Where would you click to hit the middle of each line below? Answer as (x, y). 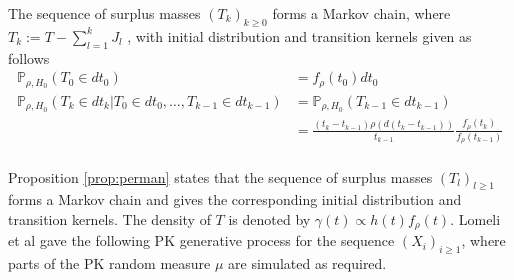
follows (29, 57)
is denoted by (269, 218)
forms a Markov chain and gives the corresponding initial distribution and (235, 199)
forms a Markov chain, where (361, 13)
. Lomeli (475, 218)
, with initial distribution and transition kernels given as (299, 35)
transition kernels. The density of (109, 218)
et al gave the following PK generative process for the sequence (201, 240)
